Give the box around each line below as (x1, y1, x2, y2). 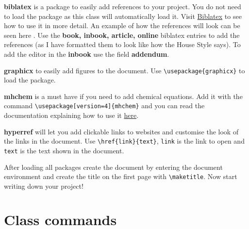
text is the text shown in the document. (4, 145, 124, 155)
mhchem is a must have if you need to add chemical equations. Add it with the (4, 91, 243, 101)
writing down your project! (4, 180, 83, 191)
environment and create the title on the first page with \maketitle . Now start (4, 171, 237, 181)
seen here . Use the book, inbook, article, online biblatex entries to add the (4, 30, 240, 40)
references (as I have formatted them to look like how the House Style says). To (4, 39, 241, 49)
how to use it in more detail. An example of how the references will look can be (4, 20, 240, 31)
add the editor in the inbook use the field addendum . (4, 49, 169, 59)
